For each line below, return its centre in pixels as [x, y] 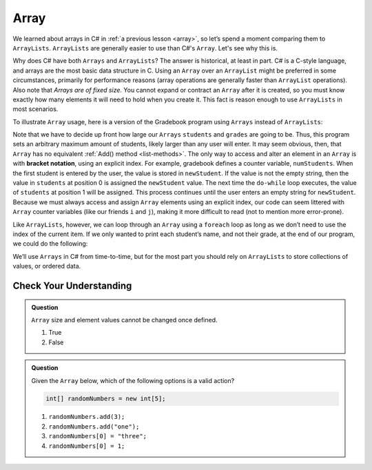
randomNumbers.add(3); [87, 417]
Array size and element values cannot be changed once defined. [124, 320]
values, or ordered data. [47, 266]
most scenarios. [35, 109]
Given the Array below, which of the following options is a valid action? [133, 380]
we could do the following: [50, 244]
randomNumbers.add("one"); [94, 427]
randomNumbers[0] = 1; [87, 446]
